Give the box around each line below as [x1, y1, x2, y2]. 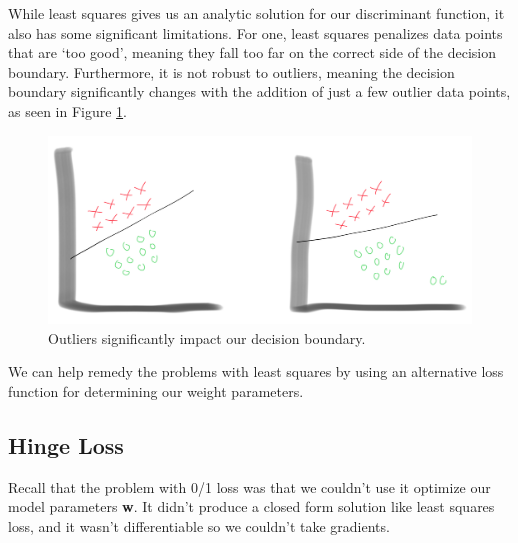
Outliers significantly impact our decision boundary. [48, 327, 366, 348]
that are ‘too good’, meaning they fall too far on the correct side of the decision [8, 42, 496, 63]
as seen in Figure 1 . [8, 100, 127, 121]
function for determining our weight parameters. [8, 380, 304, 401]
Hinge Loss [8, 429, 124, 460]
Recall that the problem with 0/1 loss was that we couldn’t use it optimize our [8, 476, 491, 497]
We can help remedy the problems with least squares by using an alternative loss [8, 361, 504, 382]
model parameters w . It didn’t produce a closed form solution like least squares [8, 496, 495, 517]
